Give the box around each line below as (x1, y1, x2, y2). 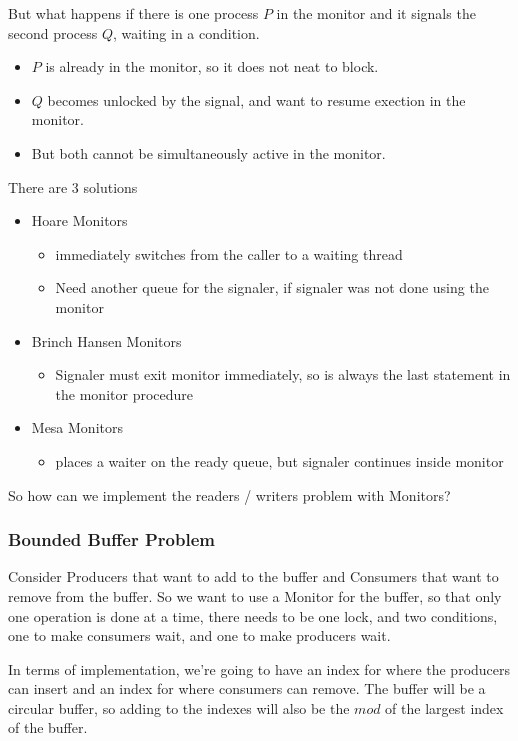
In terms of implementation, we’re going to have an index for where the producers (8, 658, 511, 679)
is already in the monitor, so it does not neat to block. (45, 56, 379, 77)
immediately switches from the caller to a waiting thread (55, 243, 403, 264)
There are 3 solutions (8, 176, 138, 197)
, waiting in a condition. (113, 22, 260, 43)
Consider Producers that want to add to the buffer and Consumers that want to (8, 566, 499, 587)
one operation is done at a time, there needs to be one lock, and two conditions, (8, 605, 498, 626)
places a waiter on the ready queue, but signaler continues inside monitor (55, 450, 504, 471)
